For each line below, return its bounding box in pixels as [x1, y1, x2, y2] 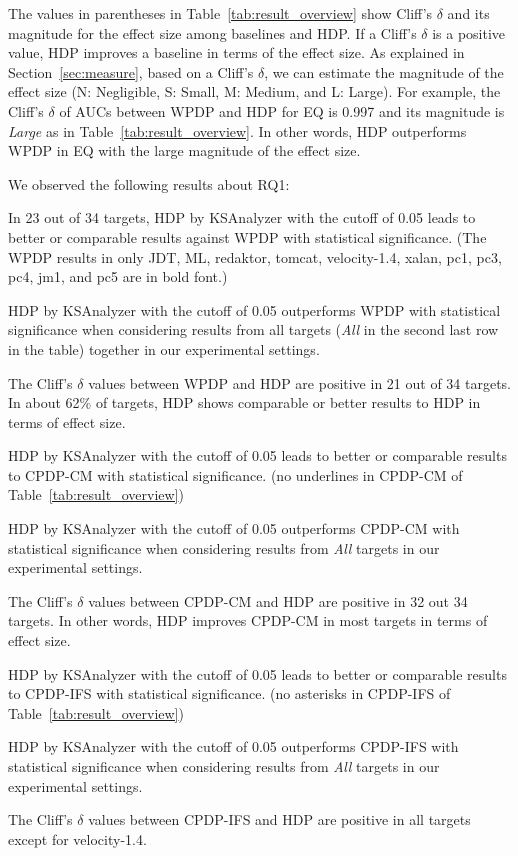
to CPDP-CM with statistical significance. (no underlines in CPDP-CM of [8, 464, 463, 485]
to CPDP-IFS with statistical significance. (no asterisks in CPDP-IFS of [8, 683, 451, 704]
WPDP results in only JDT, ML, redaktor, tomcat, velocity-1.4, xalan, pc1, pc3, [8, 246, 502, 267]
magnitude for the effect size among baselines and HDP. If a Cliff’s [8, 22, 417, 43]
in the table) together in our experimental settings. [8, 338, 320, 359]
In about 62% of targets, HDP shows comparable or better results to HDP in [8, 392, 481, 413]
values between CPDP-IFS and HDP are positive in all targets [88, 809, 471, 830]
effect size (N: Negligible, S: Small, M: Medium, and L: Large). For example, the [8, 81, 501, 102]
